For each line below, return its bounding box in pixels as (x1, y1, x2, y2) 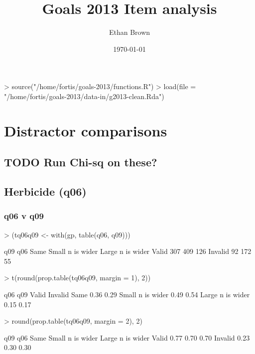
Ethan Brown (109, 27, 150, 37)
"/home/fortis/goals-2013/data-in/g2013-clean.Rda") (4, 91, 164, 101)
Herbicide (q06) (4, 184, 87, 199)
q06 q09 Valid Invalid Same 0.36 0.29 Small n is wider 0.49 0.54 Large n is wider (4, 289, 250, 300)
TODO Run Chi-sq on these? (4, 154, 157, 170)
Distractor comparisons (4, 120, 167, 140)
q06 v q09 (4, 210, 44, 222)
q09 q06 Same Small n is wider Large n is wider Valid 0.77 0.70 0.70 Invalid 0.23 (4, 332, 250, 343)
